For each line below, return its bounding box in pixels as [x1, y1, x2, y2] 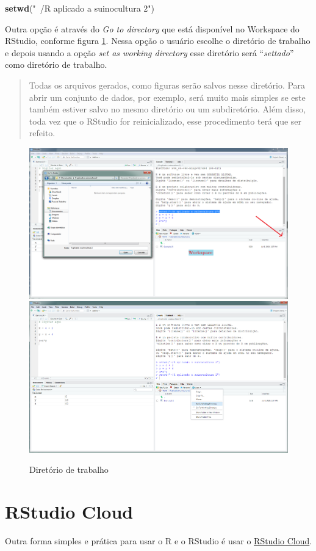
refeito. [29, 126, 56, 139]
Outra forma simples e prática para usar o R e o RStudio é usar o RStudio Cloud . [5, 535, 312, 547]
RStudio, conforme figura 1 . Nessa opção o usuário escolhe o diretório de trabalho [5, 34, 311, 47]
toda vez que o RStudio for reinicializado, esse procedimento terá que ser [29, 114, 302, 127]
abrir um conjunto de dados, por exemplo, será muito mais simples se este [29, 90, 306, 103]
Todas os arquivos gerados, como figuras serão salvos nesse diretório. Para [29, 78, 306, 91]
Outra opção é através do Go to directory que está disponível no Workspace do [5, 22, 300, 35]
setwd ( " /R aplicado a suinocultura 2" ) [5, 2, 155, 14]
